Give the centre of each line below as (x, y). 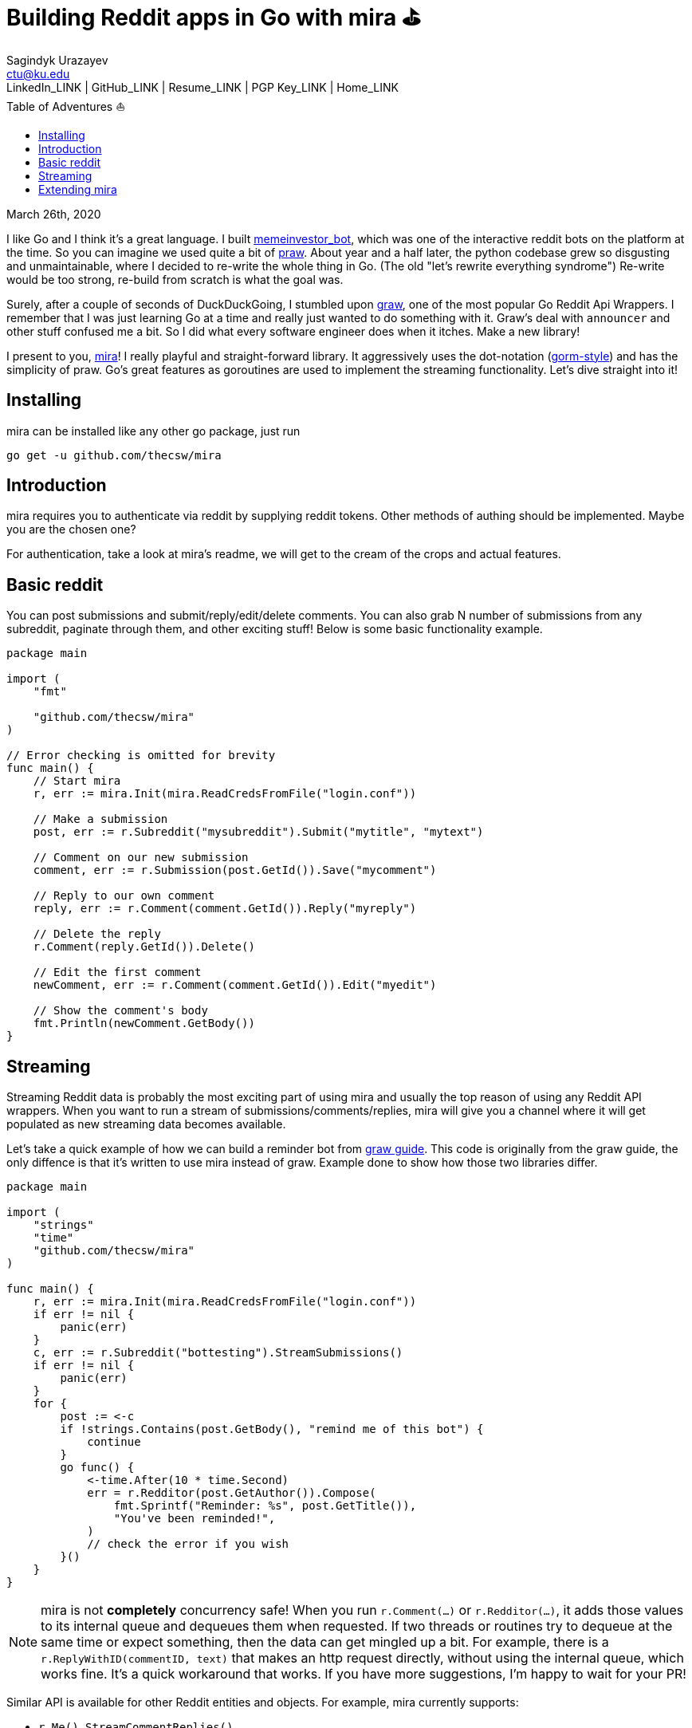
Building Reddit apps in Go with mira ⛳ (214, 18)
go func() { (97, 1468)
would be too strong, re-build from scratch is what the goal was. (175, 279)
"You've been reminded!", (195, 1519)
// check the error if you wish (188, 1544)
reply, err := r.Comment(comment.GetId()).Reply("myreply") (225, 909)
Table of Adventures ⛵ (66, 106)
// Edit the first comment (117, 972)
